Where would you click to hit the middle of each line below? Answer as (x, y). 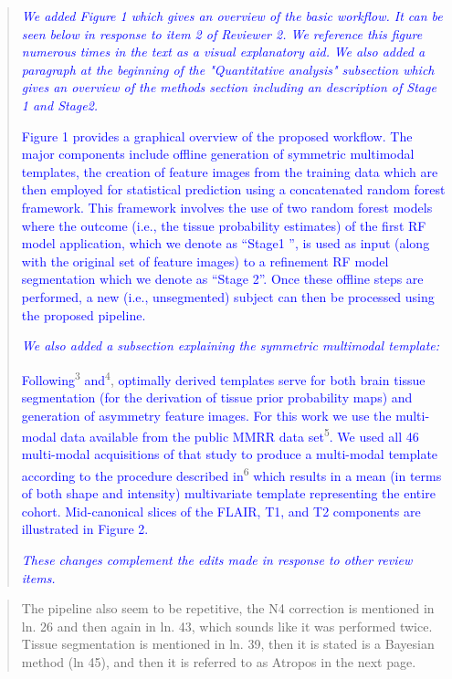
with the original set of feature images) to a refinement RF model (205, 261)
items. (38, 577)
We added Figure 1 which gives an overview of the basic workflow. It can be (232, 16)
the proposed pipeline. (84, 314)
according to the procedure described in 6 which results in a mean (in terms (231, 474)
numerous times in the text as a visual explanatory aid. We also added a (223, 52)
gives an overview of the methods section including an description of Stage (229, 87)
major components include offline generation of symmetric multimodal (218, 154)
